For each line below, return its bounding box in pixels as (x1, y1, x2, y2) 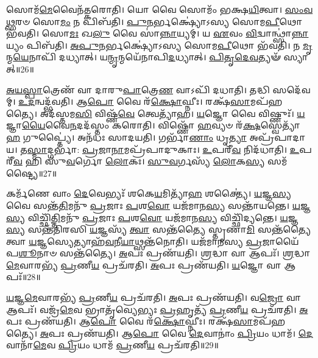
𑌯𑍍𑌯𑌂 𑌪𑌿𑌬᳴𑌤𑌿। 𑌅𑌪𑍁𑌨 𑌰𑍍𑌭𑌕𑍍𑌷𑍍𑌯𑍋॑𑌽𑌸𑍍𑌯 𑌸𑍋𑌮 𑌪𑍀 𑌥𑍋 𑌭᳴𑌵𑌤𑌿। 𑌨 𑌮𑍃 (6, 38, 313, 51)
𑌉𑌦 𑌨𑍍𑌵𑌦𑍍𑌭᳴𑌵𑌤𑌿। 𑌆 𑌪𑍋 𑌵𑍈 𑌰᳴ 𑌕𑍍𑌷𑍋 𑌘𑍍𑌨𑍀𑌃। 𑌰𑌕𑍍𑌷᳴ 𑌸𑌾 (18, 95, 250, 108)
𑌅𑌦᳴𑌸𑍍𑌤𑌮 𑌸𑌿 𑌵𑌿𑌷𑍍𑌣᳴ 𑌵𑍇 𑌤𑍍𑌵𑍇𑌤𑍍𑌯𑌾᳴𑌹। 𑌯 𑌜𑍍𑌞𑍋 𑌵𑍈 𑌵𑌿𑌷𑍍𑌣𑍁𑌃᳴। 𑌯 (40, 107, 305, 119)
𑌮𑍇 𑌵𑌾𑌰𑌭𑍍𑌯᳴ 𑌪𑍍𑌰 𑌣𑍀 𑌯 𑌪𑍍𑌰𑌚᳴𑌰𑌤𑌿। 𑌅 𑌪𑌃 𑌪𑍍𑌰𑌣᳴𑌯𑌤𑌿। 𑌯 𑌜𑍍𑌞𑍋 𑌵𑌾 (6, 258, 281, 271)
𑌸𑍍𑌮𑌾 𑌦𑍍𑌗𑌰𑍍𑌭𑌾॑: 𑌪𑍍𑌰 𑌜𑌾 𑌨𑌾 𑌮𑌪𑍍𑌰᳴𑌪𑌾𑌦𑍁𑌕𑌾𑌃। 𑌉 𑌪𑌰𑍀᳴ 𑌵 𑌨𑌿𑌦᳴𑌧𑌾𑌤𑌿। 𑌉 (27, 142, 300, 155)
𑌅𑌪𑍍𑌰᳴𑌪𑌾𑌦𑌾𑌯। (249, 130, 306, 143)
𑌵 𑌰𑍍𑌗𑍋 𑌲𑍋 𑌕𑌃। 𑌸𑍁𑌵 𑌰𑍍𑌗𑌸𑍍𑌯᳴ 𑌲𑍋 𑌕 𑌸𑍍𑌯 (66, 155, 265, 167)
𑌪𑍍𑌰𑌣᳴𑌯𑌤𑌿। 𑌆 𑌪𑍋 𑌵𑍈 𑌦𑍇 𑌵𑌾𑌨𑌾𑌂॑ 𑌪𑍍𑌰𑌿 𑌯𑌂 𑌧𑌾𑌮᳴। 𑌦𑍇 (67, 326, 313, 339)
